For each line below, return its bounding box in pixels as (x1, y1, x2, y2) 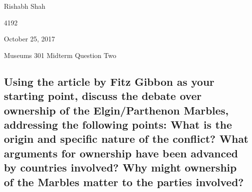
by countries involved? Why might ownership (4, 160, 237, 175)
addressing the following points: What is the (4, 116, 232, 132)
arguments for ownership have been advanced (4, 145, 238, 160)
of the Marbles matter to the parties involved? (4, 174, 244, 189)
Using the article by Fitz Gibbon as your (4, 74, 214, 89)
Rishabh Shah (4, 1, 46, 11)
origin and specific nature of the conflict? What (4, 131, 249, 146)
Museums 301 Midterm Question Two (4, 50, 116, 60)
